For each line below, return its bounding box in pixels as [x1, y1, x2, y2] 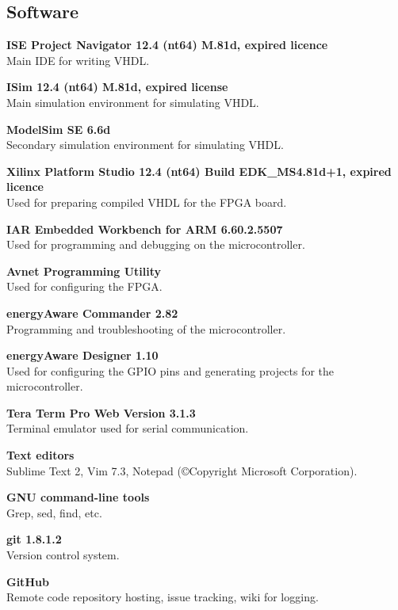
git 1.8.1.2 [6, 531, 62, 547]
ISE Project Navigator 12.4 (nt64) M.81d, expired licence [6, 36, 328, 53]
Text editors [6, 447, 75, 463]
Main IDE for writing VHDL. [6, 51, 150, 68]
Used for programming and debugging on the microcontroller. [6, 236, 305, 253]
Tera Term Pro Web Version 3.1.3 [6, 404, 196, 421]
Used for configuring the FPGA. [6, 278, 163, 295]
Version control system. [6, 547, 120, 563]
